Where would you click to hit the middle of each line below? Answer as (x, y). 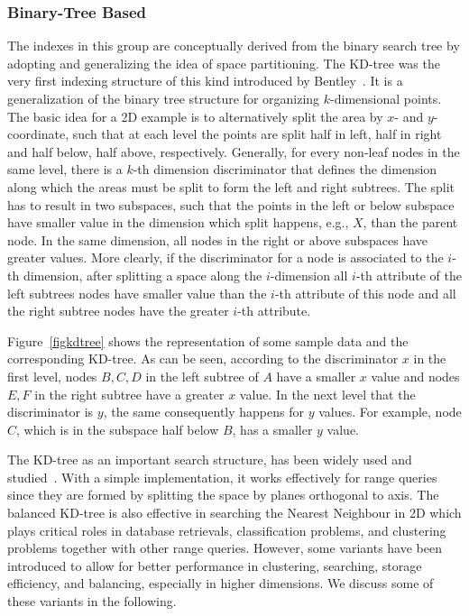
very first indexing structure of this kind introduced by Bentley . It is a (205, 81)
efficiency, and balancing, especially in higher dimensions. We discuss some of (221, 583)
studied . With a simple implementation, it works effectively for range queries (222, 477)
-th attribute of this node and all (365, 293)
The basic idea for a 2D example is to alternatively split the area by (195, 116)
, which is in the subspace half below (118, 429)
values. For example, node (390, 412)
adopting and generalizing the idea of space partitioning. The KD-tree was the (224, 63)
